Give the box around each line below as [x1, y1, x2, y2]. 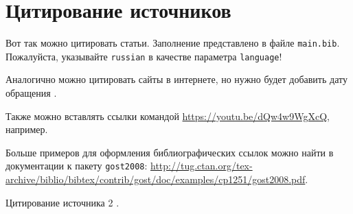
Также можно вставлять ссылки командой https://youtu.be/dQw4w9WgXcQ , [5, 108, 330, 123]
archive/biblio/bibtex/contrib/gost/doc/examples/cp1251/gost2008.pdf [5, 172, 306, 187]
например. [5, 122, 48, 136]
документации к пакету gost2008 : [5, 158, 148, 173]
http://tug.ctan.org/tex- [150, 158, 253, 173]
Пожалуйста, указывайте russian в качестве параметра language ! [5, 49, 282, 63]
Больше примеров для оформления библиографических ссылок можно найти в [5, 145, 334, 159]
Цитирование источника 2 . [5, 195, 119, 209]
